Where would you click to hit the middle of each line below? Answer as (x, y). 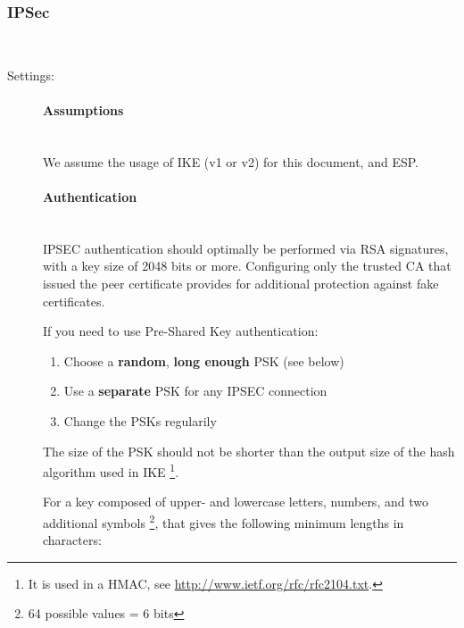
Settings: (31, 75)
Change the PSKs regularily (140, 420)
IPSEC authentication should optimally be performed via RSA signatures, (246, 248)
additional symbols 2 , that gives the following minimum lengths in (224, 521)
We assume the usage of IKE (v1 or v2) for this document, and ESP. (231, 161)
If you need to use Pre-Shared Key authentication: (181, 331)
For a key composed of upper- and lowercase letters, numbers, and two (236, 502)
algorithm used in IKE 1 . (111, 470)
